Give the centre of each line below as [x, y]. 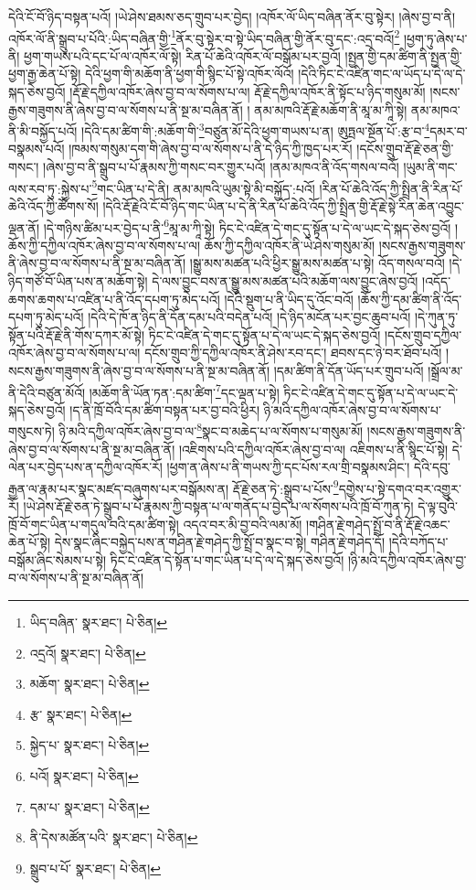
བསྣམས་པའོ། [37, 149]
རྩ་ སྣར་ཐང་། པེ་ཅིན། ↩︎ [81, 714]
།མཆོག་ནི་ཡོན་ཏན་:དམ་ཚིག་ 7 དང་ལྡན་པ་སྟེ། [184, 391]
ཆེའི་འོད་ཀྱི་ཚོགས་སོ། [53, 205]
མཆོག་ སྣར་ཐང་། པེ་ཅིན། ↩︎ [90, 684]
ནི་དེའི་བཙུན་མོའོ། [47, 392]
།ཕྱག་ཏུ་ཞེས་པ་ [435, 38]
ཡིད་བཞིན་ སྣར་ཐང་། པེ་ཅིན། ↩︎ [99, 622]
